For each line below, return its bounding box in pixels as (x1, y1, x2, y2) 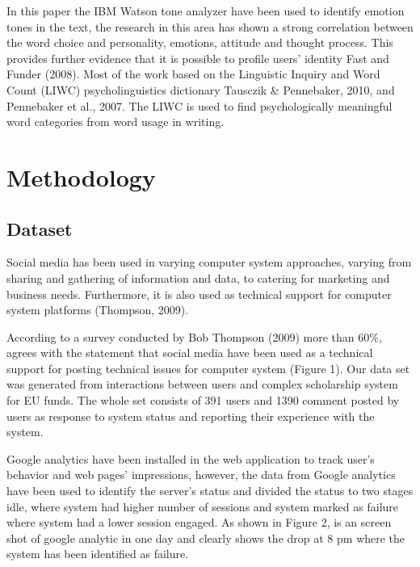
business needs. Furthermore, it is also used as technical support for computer (6, 285, 392, 302)
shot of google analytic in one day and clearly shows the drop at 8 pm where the (6, 529, 405, 546)
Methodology (6, 160, 156, 193)
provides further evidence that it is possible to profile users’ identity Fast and (6, 49, 389, 66)
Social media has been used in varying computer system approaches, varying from (6, 254, 412, 271)
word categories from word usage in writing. (6, 113, 225, 130)
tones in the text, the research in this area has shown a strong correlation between (6, 18, 414, 35)
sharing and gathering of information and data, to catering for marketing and (6, 269, 390, 286)
